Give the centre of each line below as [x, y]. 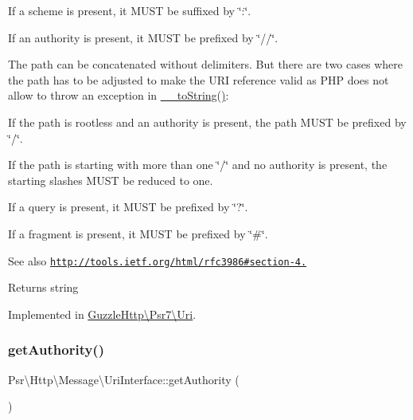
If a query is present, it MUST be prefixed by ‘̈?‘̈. [128, 207]
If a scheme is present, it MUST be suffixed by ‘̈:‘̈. [130, 10]
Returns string [43, 287]
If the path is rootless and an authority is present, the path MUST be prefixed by [207, 122]
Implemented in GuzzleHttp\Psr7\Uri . [102, 314]
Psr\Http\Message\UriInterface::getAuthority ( [124, 379]
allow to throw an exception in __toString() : [119, 95]
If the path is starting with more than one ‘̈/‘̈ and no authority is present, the [198, 165]
